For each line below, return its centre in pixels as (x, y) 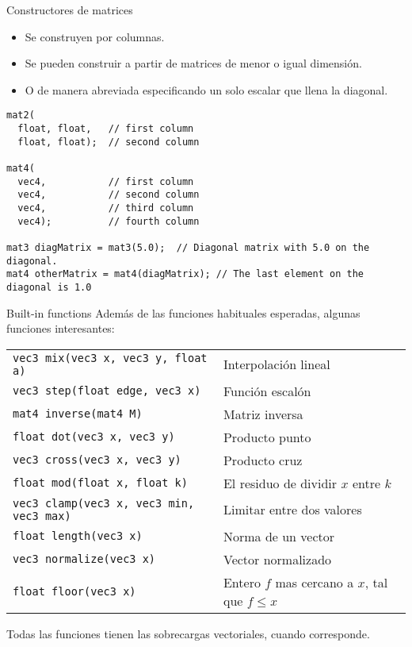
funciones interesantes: (61, 328)
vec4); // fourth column (109, 221)
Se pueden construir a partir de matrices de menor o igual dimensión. (193, 63)
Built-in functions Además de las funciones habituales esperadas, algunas (183, 312)
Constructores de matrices (70, 10)
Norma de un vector (279, 536)
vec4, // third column (106, 208)
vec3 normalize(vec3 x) (84, 559)
